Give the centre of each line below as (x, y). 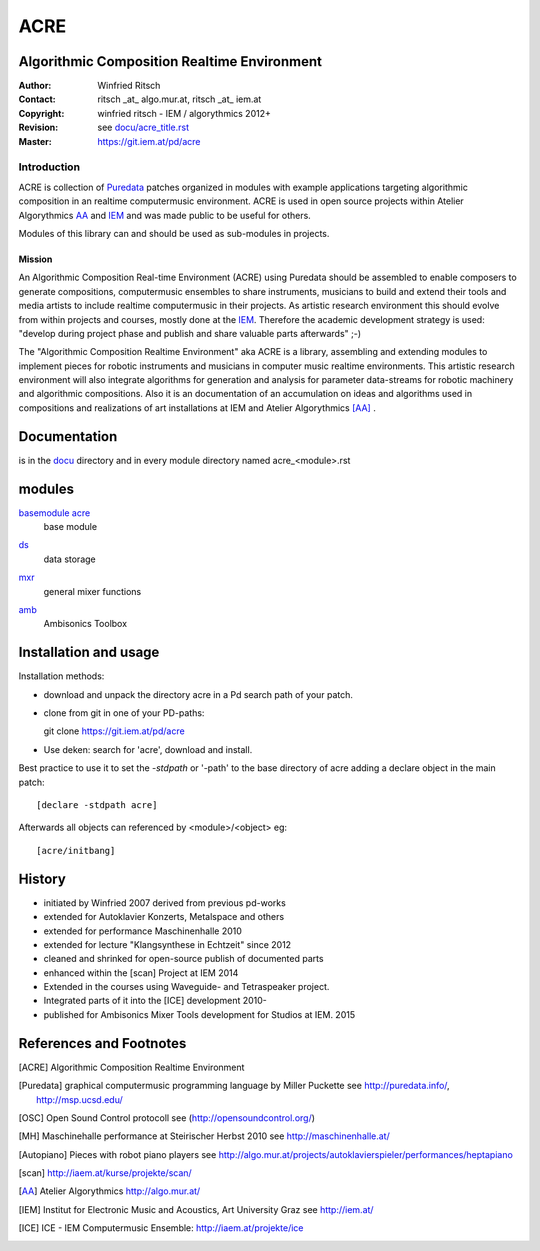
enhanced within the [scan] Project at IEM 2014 (141, 972)
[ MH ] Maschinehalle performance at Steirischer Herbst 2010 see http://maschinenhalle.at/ (204, 1136)
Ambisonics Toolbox (85, 624)
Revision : (38, 127)
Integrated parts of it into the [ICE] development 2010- (155, 1001)
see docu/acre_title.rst (143, 127)
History (42, 878)
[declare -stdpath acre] (97, 805)
